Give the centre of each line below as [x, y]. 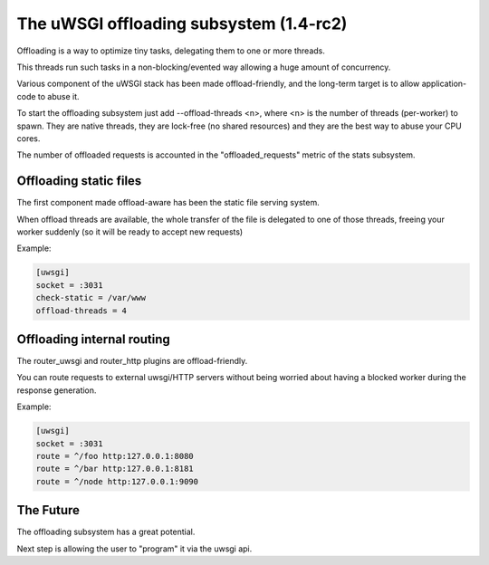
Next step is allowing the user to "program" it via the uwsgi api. [134, 549]
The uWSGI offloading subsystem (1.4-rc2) [182, 24]
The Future [48, 510]
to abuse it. [59, 96]
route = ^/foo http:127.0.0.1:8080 [115, 456]
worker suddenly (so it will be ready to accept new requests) [130, 232]
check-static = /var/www [91, 298]
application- [444, 84]
